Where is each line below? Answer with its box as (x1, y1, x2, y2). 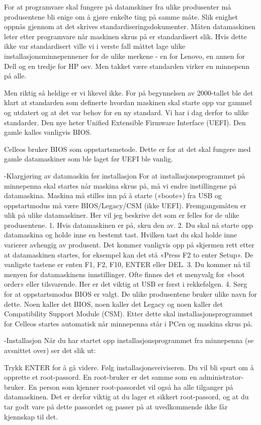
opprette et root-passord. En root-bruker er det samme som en (4, 372, 197, 382)
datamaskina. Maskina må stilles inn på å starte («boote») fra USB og (4, 190, 222, 201)
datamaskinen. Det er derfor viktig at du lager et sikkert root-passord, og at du (4, 391, 249, 402)
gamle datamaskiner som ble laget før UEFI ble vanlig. (4, 153, 173, 164)
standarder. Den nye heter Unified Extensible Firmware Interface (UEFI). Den (4, 117, 246, 127)
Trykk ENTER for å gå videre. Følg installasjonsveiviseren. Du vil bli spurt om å (4, 362, 254, 372)
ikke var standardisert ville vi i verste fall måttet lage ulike (4, 41, 186, 51)
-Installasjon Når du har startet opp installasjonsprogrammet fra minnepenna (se (4, 335, 254, 346)
